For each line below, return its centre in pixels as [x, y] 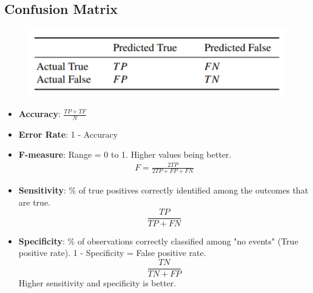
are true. [34, 202]
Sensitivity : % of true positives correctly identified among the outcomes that [163, 190]
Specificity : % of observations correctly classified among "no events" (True [158, 241]
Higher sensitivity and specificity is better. [97, 282]
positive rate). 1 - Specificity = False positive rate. [112, 253]
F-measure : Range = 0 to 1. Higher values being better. [125, 154]
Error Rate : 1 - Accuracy [68, 134]
